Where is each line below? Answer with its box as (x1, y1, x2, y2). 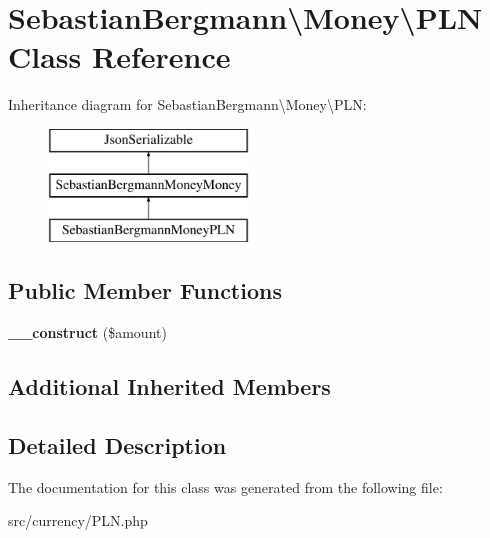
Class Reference (8, 36, 231, 77)
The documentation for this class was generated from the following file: (8, 476, 443, 497)
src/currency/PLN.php (8, 510, 148, 531)
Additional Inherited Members (8, 371, 331, 402)
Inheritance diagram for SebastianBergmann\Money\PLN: (8, 94, 367, 115)
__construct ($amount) (8, 322, 167, 343)
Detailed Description (8, 429, 227, 460)
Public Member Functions (8, 275, 282, 306)
